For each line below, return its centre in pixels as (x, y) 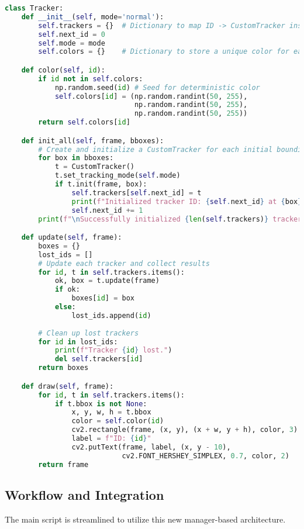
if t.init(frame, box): (101, 184)
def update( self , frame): (72, 238)
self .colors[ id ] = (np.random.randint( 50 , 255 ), (151, 96)
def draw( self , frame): (68, 386)
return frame (63, 464)
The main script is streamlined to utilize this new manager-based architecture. (145, 519)
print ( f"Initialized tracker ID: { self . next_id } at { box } (187, 201)
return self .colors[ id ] (84, 122)
